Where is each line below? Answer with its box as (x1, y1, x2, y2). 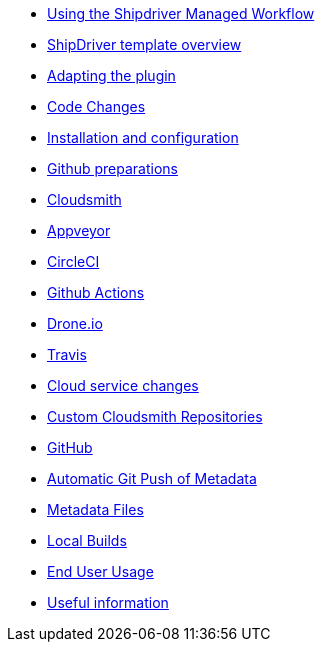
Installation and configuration (47, 129, 239, 146)
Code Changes (47, 98, 146, 115)
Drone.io (47, 315, 103, 332)
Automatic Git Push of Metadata (47, 470, 257, 487)
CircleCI (47, 253, 100, 270)
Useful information (47, 594, 169, 611)
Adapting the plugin (47, 67, 176, 84)
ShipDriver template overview (47, 36, 242, 53)
